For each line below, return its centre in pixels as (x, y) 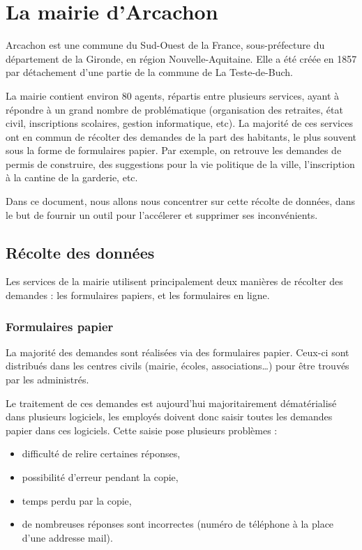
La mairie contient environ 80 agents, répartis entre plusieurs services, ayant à (173, 95)
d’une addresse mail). (67, 537)
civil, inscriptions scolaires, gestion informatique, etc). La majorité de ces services (179, 123)
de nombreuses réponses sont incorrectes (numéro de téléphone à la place (178, 524)
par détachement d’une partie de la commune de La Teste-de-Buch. (149, 72)
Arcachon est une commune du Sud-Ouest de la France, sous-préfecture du (165, 45)
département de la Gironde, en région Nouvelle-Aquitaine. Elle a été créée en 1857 (181, 58)
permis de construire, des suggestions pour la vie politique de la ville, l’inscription (180, 163)
